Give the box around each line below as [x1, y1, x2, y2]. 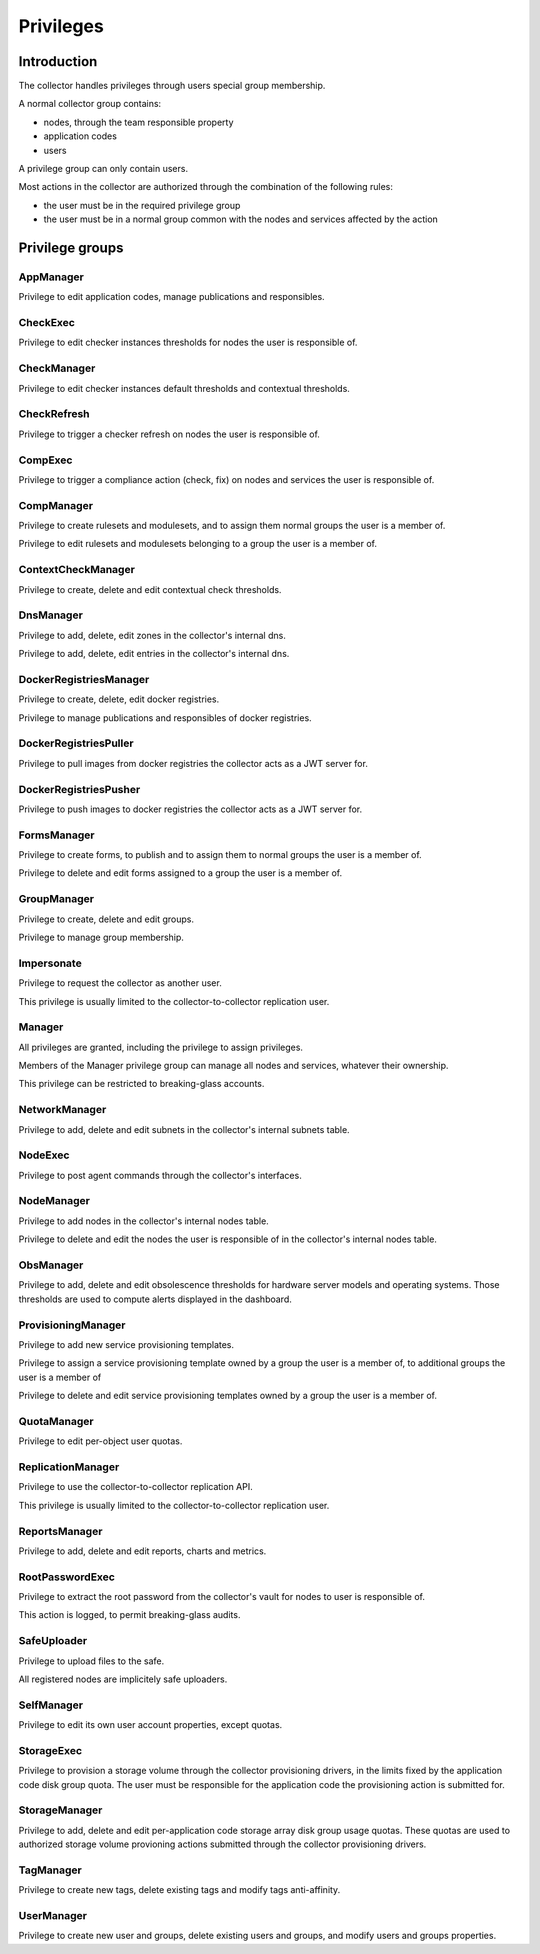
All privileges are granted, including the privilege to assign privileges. [18, 1041, 304, 1053]
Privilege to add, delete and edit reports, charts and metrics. [18, 1545, 267, 1557]
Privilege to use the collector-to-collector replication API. [18, 1481, 254, 1493]
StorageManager [18, 1803, 103, 1817]
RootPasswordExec [18, 1570, 115, 1584]
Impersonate [18, 956, 82, 970]
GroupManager [18, 892, 95, 906]
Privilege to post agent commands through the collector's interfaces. [18, 1169, 302, 1181]
